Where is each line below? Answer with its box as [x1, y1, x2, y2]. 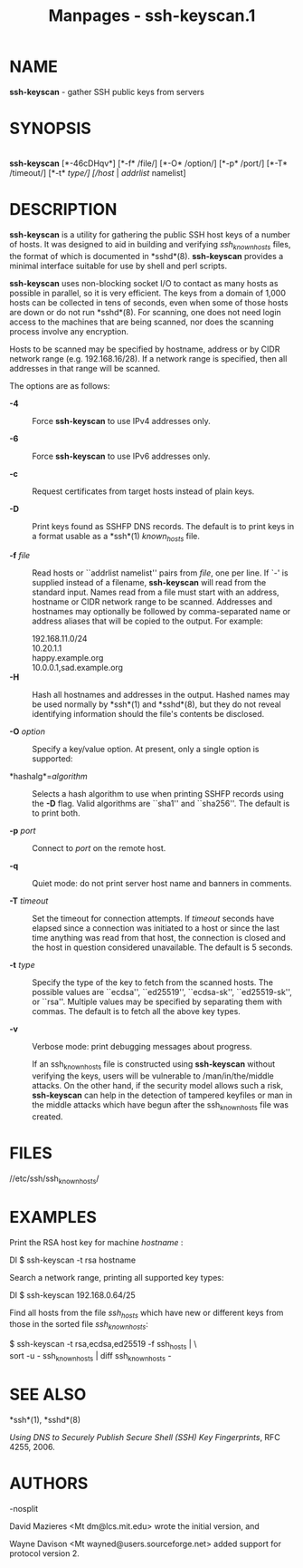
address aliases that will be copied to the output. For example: [32, 615, 264, 626]
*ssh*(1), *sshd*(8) [9, 1414, 81, 1425]
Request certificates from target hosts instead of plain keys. [32, 486, 255, 497]
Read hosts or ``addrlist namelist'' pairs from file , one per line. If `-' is [32, 567, 289, 578]
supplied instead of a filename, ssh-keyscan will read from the [32, 577, 267, 588]
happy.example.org [32, 653, 104, 663]
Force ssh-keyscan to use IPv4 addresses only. [32, 415, 211, 426]
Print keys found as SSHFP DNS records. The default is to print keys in [32, 520, 295, 531]
